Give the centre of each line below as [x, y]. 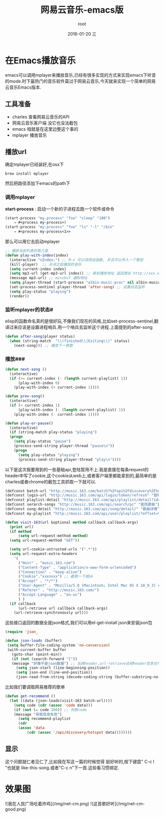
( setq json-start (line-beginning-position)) [63, 668]
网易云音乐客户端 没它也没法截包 [45, 123]
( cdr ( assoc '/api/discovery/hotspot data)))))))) [79, 733]
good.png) [16, 809]
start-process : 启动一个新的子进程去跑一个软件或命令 [60, 209]
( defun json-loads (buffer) [34, 641]
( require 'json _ [21, 632]
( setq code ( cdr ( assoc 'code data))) [53, 705]
